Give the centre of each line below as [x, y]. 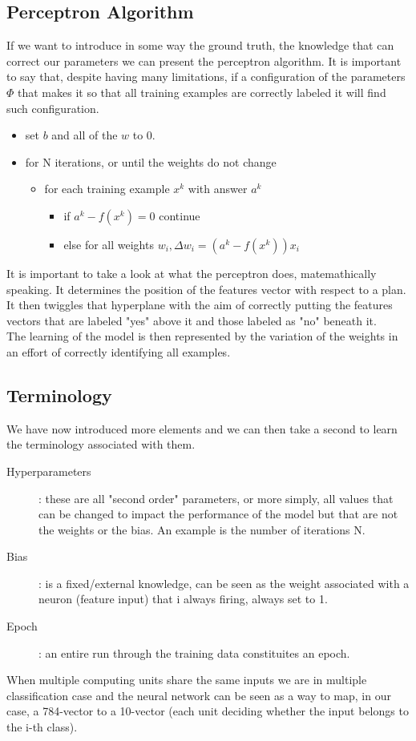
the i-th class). [42, 727]
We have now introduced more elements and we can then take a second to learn [202, 428]
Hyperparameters [49, 471]
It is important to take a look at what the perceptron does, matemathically [192, 273]
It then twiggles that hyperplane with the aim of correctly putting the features [200, 305]
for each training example [107, 189]
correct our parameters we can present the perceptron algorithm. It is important [204, 60]
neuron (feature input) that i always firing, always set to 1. [183, 599]
